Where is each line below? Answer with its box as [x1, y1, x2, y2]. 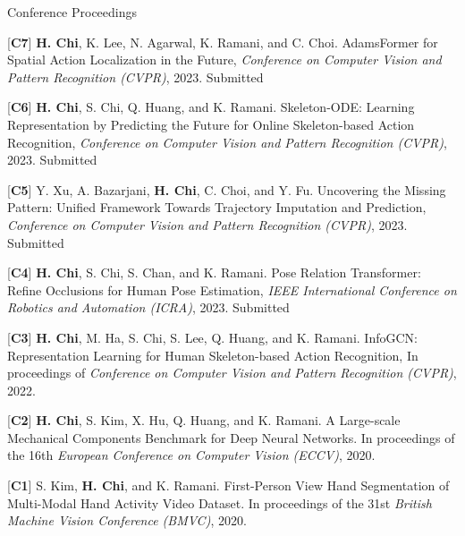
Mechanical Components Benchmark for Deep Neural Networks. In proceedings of [7, 428, 455, 447]
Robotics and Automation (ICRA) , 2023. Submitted [7, 298, 290, 317]
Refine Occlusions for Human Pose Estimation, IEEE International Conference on [7, 280, 457, 299]
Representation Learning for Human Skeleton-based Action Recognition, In [7, 345, 418, 364]
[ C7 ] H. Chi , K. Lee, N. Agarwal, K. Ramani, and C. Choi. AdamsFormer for [7, 32, 438, 51]
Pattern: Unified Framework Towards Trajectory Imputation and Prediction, [7, 198, 427, 217]
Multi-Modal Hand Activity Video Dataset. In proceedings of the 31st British [7, 493, 432, 512]
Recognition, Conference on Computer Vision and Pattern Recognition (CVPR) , [7, 132, 447, 151]
